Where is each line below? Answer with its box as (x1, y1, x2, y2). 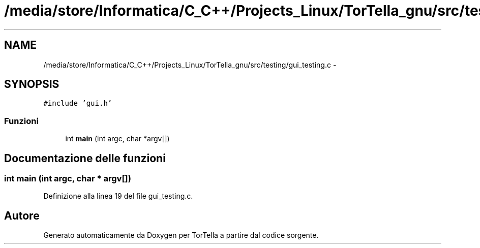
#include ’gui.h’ (43, 99, 112, 108)
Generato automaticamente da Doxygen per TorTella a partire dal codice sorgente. (43, 231, 319, 240)
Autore (4, 209, 40, 222)
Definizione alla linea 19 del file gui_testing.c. (43, 192, 193, 201)
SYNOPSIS (4, 78, 59, 91)
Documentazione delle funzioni (4, 151, 166, 165)
